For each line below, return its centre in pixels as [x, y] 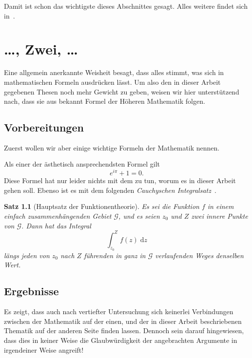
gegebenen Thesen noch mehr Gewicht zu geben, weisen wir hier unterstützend [122, 91]
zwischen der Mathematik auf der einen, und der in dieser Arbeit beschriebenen [123, 321]
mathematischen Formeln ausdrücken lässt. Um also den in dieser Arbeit [112, 82]
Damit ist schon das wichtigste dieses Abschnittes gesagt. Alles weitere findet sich [126, 6]
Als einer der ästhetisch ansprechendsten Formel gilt [82, 164]
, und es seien [139, 216]
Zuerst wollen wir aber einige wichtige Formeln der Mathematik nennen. [112, 147]
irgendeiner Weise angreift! [44, 349]
